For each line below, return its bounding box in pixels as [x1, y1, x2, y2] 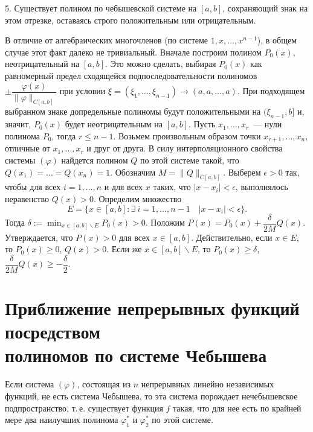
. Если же [106, 243, 142, 255]
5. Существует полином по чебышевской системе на [5, 2, 197, 14]
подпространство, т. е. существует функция [5, 401, 163, 414]
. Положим [145, 216, 185, 229]
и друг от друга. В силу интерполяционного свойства [86, 142, 283, 154]
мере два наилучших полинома [5, 413, 118, 426]
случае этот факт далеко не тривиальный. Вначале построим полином [5, 45, 262, 58]
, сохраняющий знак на [222, 2, 308, 14]
